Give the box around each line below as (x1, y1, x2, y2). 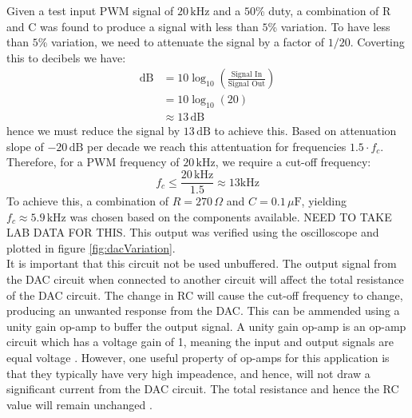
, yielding (301, 193, 347, 209)
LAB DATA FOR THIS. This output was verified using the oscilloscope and (6, 224, 379, 241)
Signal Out (228, 79, 266, 88)
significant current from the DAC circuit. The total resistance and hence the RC (6, 380, 399, 397)
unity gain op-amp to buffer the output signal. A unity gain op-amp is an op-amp (6, 317, 406, 334)
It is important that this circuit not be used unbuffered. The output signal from (6, 255, 397, 272)
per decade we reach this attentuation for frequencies (87, 137, 347, 154)
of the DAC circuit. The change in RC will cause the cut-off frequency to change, (6, 286, 403, 303)
